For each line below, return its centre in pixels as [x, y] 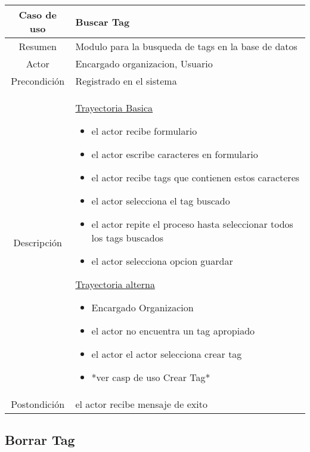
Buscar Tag [103, 21]
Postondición [38, 404]
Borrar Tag [40, 440]
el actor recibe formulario [144, 131]
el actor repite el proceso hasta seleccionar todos [192, 224]
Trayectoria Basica [114, 108]
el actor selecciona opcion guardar [162, 261]
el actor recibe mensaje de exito [141, 404]
